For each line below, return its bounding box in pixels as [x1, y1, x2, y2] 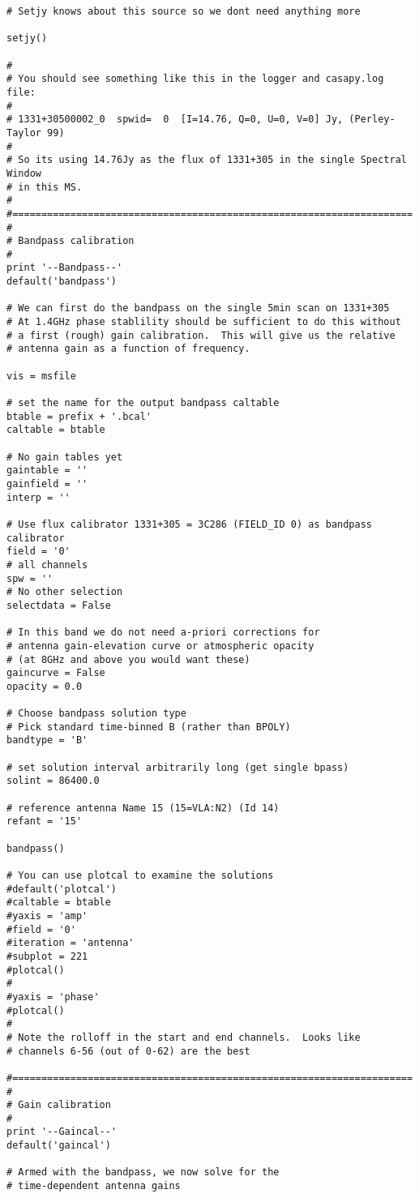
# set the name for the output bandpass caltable [6, 397, 280, 409]
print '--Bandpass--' [6, 262, 123, 274]
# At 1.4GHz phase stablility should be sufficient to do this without [6, 316, 401, 328]
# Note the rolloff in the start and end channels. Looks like [6, 1031, 361, 1043]
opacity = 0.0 [6, 680, 83, 692]
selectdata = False [6, 599, 111, 611]
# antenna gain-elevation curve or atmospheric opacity [6, 640, 314, 652]
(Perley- [348, 113, 395, 126]
